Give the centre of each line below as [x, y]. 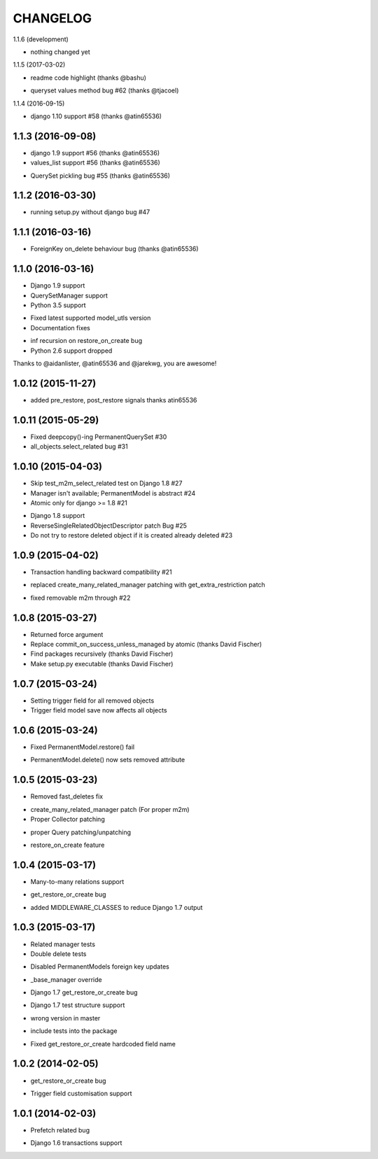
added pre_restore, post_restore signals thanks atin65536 [114, 400]
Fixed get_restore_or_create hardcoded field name [103, 1044]
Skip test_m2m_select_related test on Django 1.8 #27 [106, 484]
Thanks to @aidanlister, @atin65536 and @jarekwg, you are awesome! [115, 363]
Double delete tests [58, 954]
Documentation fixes [61, 328]
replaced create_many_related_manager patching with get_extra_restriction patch [148, 585]
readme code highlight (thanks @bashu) [89, 78]
